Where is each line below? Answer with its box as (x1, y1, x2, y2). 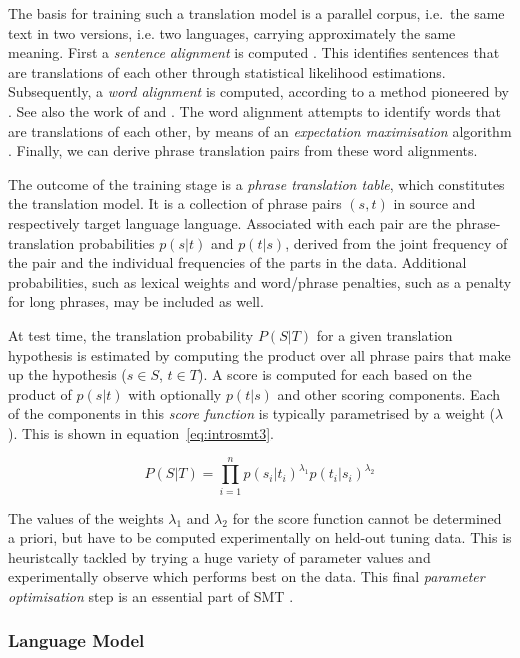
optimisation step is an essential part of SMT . (8, 585, 294, 606)
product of (8, 383, 72, 404)
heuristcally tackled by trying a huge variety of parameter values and (8, 546, 431, 567)
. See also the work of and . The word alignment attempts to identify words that (8, 100, 502, 121)
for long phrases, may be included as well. (8, 291, 264, 312)
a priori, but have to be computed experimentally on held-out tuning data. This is (8, 527, 512, 548)
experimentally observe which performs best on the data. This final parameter (8, 566, 485, 587)
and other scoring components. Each (277, 383, 501, 404)
